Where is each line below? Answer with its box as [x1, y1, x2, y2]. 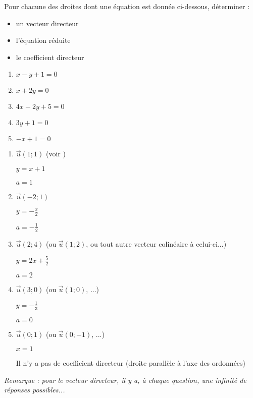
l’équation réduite [16, 35, 71, 45]
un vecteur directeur [16, 18, 79, 28]
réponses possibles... [4, 384, 65, 395]
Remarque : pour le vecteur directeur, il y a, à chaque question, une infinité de [4, 374, 246, 385]
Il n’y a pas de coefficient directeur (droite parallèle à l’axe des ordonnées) [16, 358, 246, 368]
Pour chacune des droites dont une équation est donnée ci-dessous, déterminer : [4, 1, 250, 11]
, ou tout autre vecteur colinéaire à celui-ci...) [86, 238, 227, 249]
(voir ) [45, 148, 66, 159]
